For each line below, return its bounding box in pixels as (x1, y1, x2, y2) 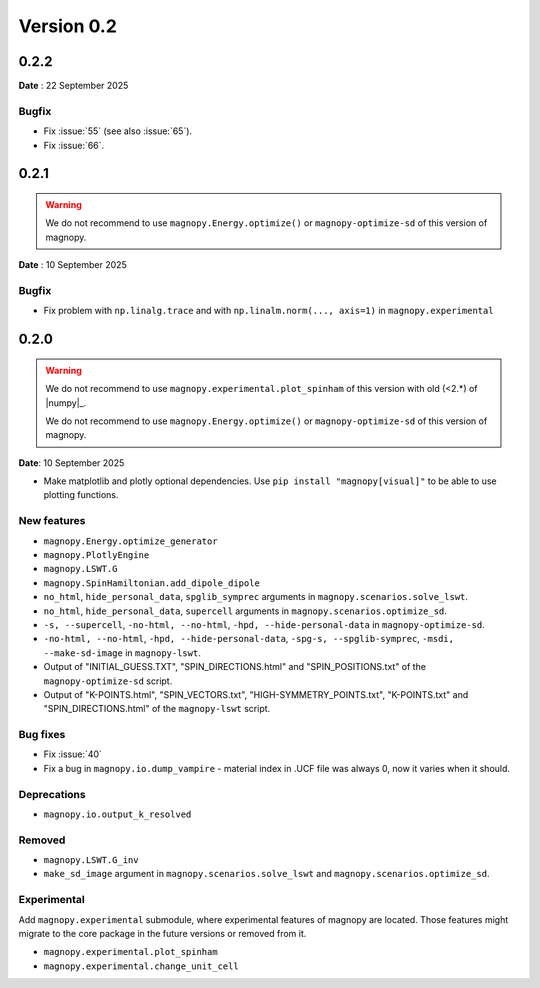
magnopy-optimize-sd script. (43, 675, 173, 687)
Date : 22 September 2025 (18, 80, 129, 92)
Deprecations (18, 787, 86, 801)
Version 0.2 (18, 15, 117, 37)
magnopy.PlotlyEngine (43, 549, 150, 560)
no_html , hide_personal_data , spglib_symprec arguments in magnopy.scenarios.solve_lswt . (43, 591, 469, 603)
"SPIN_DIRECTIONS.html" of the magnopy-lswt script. (43, 703, 271, 715)
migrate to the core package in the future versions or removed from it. (18, 928, 307, 940)
